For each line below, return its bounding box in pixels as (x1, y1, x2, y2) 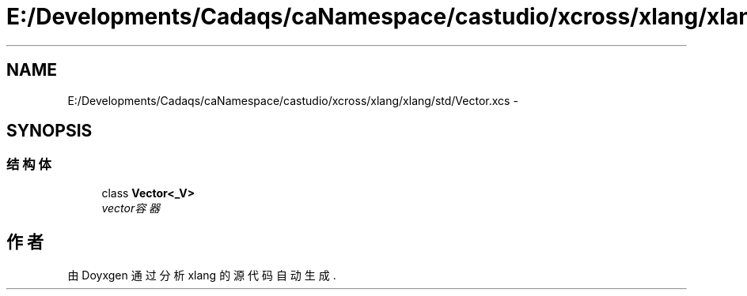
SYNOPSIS (6, 121, 93, 141)
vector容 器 (101, 200, 161, 215)
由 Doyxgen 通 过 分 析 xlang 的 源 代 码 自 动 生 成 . (67, 268, 336, 282)
